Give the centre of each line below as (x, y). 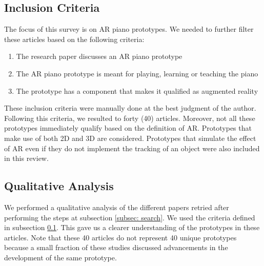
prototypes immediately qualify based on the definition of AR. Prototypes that (128, 128)
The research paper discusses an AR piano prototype (99, 56)
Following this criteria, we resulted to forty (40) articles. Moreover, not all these (130, 118)
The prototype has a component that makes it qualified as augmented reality (137, 90)
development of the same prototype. (60, 257)
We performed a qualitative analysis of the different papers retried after (117, 207)
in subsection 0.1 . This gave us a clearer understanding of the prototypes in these (132, 227)
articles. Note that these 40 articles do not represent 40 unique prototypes (120, 237)
